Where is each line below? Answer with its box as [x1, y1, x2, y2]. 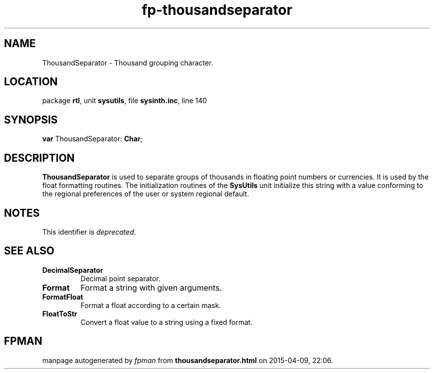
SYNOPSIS [4, 113, 58, 126]
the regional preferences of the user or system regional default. [42, 189, 249, 198]
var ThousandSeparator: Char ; [42, 134, 143, 143]
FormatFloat [42, 292, 83, 301]
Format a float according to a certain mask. [80, 301, 221, 310]
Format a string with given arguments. [80, 282, 222, 293]
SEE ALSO [4, 245, 54, 257]
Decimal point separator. [80, 274, 161, 283]
